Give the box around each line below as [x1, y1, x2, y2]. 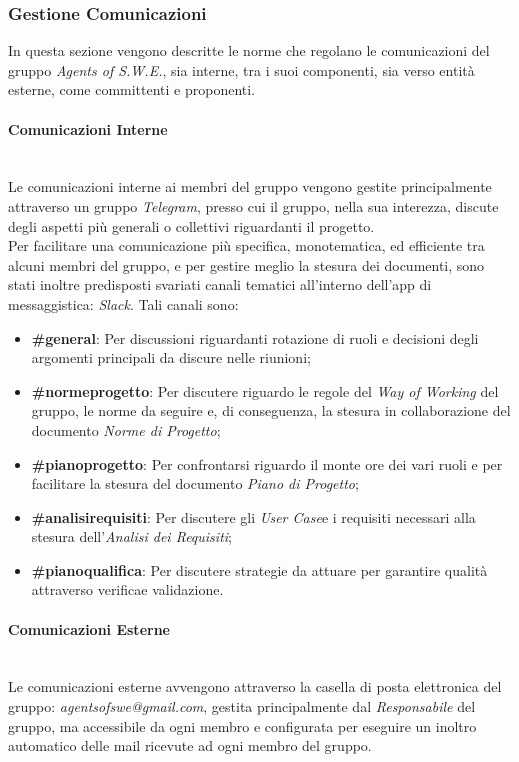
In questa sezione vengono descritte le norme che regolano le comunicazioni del [8, 40, 490, 61]
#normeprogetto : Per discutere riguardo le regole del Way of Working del [31, 380, 499, 401]
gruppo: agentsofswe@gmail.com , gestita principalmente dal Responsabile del [8, 696, 476, 717]
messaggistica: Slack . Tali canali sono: [8, 293, 239, 314]
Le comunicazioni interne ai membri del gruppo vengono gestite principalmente [8, 176, 492, 197]
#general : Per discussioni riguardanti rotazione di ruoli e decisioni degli [31, 327, 479, 348]
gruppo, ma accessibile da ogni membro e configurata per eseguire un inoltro [8, 715, 477, 736]
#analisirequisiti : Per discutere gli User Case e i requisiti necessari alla [31, 506, 476, 527]
